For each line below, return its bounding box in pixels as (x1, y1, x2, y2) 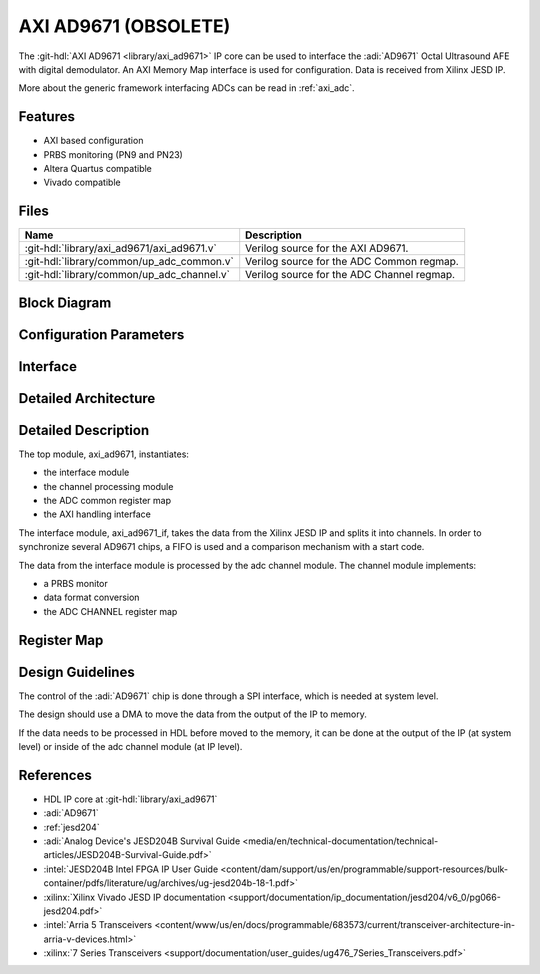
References (18, 766, 92, 784)
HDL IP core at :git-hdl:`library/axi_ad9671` (43, 793, 218, 805)
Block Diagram (18, 294, 112, 311)
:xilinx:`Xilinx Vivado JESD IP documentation (43, 891, 226, 903)
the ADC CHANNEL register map (43, 605, 178, 617)
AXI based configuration (43, 135, 144, 147)
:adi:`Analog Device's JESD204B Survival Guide (43, 835, 241, 847)
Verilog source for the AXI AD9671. (245, 241, 409, 255)
